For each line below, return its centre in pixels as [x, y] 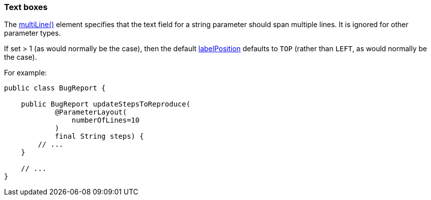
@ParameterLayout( [91, 112]
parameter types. [32, 33]
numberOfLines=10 [105, 120]
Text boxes [26, 7]
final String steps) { [99, 136]
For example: [26, 73]
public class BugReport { [55, 88]
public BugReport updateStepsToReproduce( [105, 104]
